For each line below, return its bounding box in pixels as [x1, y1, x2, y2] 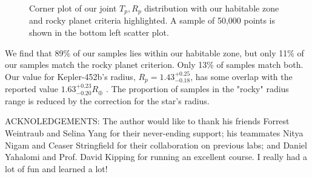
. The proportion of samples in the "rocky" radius [106, 82, 289, 95]
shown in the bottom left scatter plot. [29, 26, 169, 39]
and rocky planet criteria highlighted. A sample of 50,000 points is [29, 14, 275, 27]
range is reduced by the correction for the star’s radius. [5, 94, 210, 107]
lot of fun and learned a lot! [5, 162, 108, 175]
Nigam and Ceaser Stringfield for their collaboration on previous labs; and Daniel [5, 138, 307, 151]
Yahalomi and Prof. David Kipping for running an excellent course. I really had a [5, 150, 307, 163]
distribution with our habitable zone [144, 2, 279, 14]
